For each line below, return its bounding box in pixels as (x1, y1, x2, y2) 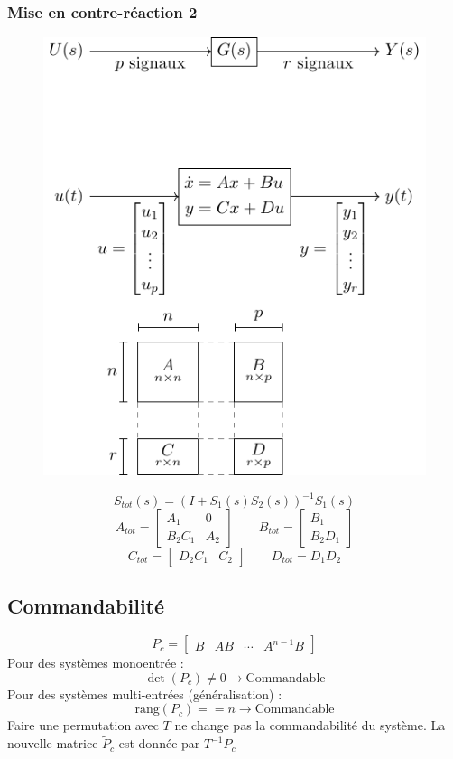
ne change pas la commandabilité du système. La (174, 716, 446, 735)
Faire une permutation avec (7, 716, 159, 735)
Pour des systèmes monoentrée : (7, 653, 184, 672)
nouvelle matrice (7, 734, 98, 753)
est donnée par (118, 734, 200, 753)
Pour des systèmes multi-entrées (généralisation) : (7, 684, 282, 703)
